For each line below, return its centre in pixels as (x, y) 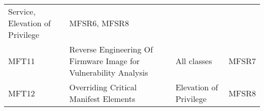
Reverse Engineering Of (111, 49)
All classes (194, 61)
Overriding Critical (103, 87)
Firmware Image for (105, 61)
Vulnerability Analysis (109, 72)
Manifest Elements (102, 99)
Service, (22, 11)
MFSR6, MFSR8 (99, 23)
